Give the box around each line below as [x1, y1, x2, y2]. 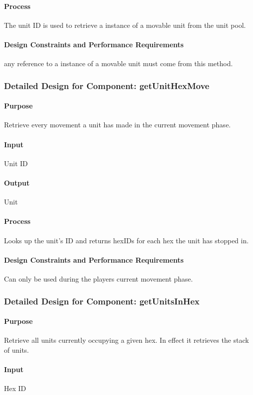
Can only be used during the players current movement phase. [4, 273, 193, 284]
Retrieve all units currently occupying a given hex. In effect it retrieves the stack [4, 335, 249, 345]
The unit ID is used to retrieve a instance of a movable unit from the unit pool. [4, 19, 246, 30]
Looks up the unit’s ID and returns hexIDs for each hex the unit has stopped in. [4, 235, 249, 245]
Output [4, 178, 30, 188]
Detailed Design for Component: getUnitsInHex [4, 295, 200, 307]
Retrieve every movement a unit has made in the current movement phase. [4, 119, 231, 130]
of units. [4, 344, 29, 355]
